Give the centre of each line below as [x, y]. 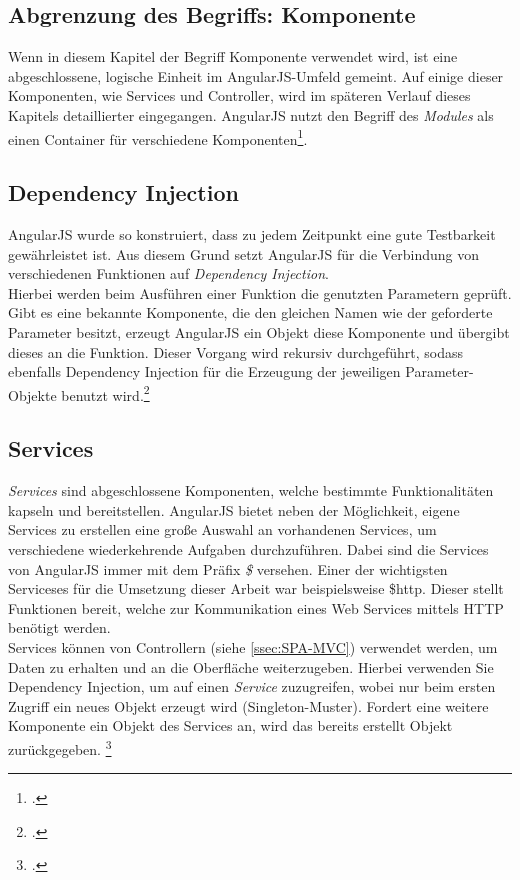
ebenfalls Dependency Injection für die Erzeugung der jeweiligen [204, 371]
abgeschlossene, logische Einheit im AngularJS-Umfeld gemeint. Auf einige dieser [256, 75]
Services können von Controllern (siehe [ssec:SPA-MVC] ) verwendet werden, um [253, 646]
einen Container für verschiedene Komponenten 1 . [158, 137]
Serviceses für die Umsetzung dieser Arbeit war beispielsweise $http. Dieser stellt [256, 588]
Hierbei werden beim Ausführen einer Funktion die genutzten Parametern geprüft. [260, 292]
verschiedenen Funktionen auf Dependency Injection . [168, 273]
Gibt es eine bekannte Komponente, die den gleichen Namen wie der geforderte [250, 312]
